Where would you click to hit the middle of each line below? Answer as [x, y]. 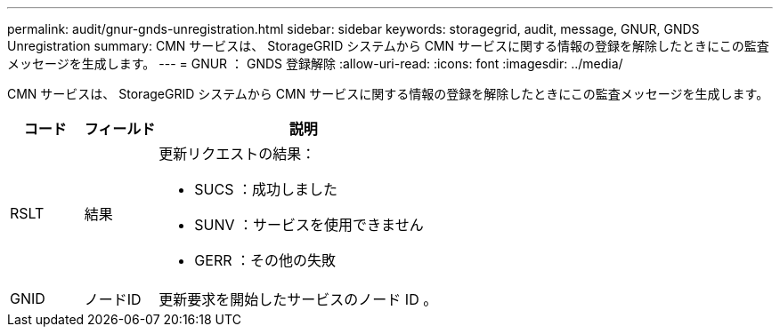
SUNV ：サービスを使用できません [309, 225]
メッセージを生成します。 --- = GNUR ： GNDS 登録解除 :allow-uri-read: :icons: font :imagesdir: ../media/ [315, 64]
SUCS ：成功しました [266, 189]
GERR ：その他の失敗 [265, 260]
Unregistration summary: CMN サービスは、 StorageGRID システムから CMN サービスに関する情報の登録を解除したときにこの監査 [388, 46]
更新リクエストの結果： [237, 154]
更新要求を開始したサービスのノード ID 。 [298, 299]
